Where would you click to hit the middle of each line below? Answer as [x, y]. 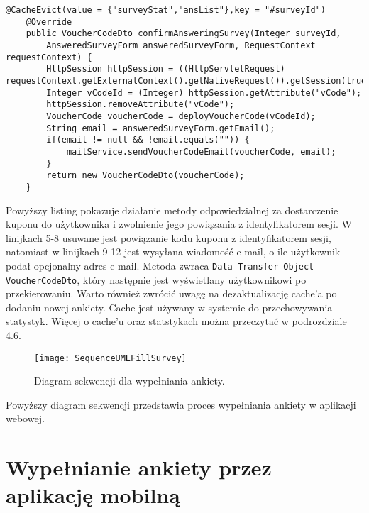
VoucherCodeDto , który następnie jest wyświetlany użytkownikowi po [156, 279]
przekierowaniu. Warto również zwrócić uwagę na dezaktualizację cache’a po [171, 293]
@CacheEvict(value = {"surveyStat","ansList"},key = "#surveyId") [166, 10]
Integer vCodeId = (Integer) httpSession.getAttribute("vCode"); [204, 93]
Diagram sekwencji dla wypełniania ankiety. [130, 381]
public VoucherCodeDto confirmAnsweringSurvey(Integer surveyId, [183, 34]
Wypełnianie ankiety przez [139, 467]
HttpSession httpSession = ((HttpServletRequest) [166, 69]
